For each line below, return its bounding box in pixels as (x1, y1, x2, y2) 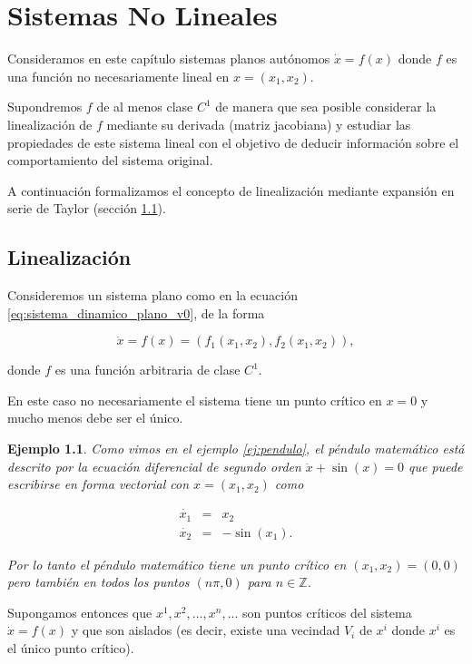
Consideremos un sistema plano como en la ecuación (7, 286, 298, 305)
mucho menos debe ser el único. (7, 408, 183, 427)
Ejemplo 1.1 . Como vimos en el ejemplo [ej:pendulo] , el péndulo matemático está (7, 439, 465, 458)
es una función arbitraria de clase (54, 360, 241, 379)
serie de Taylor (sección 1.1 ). (7, 199, 166, 218)
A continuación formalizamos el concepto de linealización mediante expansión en (7, 181, 455, 200)
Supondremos (7, 97, 83, 116)
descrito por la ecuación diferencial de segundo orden (7, 456, 301, 475)
